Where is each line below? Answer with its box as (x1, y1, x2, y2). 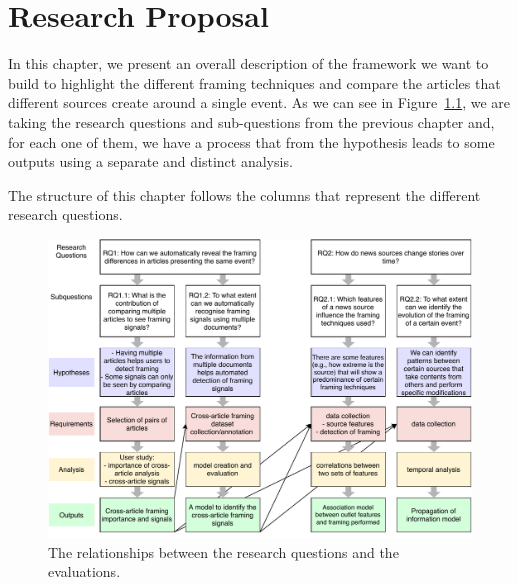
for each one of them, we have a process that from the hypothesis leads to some (8, 131, 495, 152)
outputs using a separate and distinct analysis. (8, 151, 293, 172)
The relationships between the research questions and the (48, 541, 399, 562)
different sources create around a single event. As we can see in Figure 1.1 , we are (8, 92, 511, 113)
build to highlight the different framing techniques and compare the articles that (8, 72, 501, 93)
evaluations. (48, 561, 121, 582)
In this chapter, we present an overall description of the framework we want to (8, 53, 489, 74)
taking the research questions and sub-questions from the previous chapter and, (8, 111, 495, 132)
